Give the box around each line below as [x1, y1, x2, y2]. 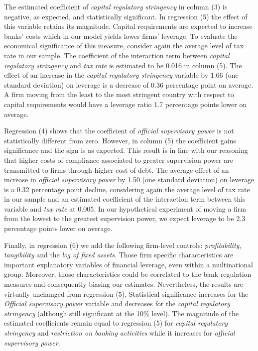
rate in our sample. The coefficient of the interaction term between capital [4, 50, 230, 60]
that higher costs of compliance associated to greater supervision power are [4, 154, 233, 165]
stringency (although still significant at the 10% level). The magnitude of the [4, 308, 239, 318]
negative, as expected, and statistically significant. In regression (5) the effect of [4, 11, 248, 21]
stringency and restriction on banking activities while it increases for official [4, 328, 235, 338]
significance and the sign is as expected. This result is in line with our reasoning [4, 145, 248, 155]
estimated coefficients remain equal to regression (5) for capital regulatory [4, 318, 228, 328]
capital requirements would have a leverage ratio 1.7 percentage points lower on [4, 99, 247, 109]
